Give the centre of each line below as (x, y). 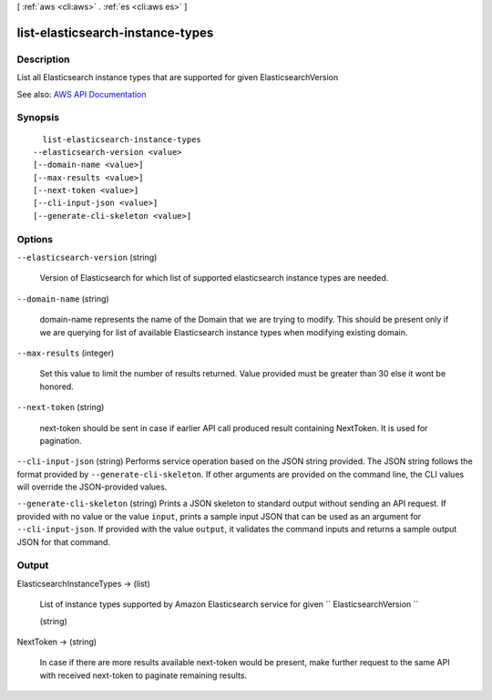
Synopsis (38, 118)
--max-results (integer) (66, 353)
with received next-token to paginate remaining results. (143, 675)
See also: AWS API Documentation (82, 94)
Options (35, 239)
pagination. (61, 440)
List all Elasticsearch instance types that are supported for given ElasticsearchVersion (178, 77)
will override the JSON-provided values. (92, 487)
